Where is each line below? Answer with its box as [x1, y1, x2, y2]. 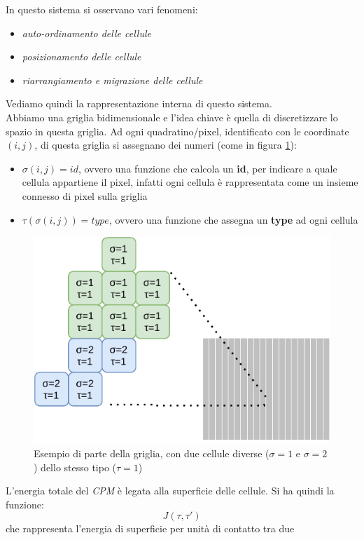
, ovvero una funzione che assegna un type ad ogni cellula [108, 212, 358, 227]
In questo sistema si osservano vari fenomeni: [6, 2, 198, 16]
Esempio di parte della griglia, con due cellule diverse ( [34, 445, 269, 460]
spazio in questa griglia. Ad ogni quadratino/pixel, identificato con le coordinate [6, 123, 349, 138]
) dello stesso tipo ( [34, 459, 117, 474]
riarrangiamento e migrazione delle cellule [22, 72, 203, 87]
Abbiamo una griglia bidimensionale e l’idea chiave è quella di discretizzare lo [6, 109, 338, 124]
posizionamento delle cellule [22, 49, 141, 64]
